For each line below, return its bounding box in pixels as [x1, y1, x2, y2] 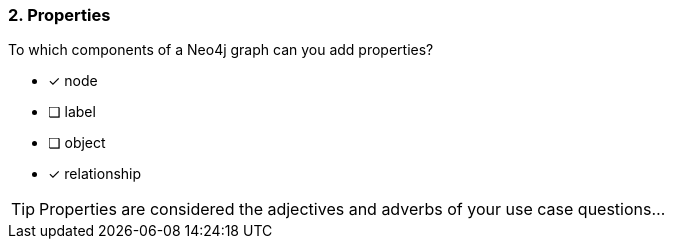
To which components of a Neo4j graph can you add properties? [8, 41, 434, 59]
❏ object [48, 134, 106, 152]
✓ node [48, 72, 98, 90]
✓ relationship [48, 165, 142, 183]
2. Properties [8, 5, 111, 25]
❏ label [48, 103, 96, 121]
